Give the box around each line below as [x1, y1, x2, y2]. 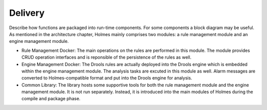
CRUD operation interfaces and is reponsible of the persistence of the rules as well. [21, 54, 192, 60]
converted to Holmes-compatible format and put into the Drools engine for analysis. [21, 75, 192, 81]
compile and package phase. [21, 96, 81, 102]
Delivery [9, 7, 44, 18]
